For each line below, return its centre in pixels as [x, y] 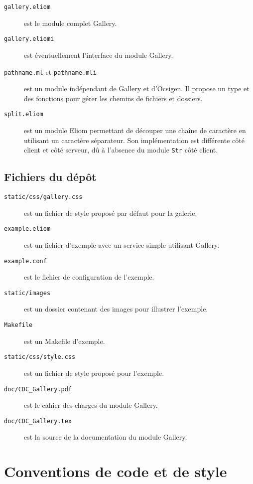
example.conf [25, 261]
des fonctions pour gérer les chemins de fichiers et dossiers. [113, 98]
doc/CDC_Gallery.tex [38, 421]
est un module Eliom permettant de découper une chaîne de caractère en [135, 130]
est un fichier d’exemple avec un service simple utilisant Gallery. [122, 244]
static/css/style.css [40, 357]
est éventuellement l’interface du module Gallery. [99, 55]
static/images [27, 293]
